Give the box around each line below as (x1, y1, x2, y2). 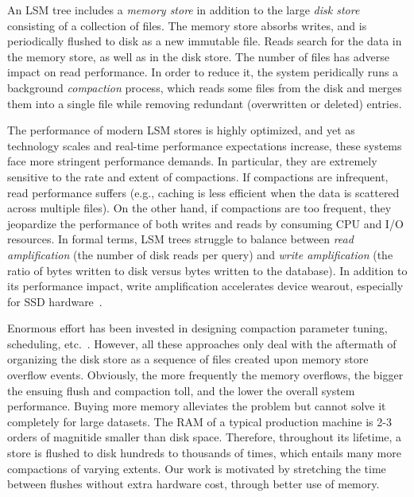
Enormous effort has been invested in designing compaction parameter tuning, (7, 320, 388, 336)
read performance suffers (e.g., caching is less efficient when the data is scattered (7, 184, 400, 200)
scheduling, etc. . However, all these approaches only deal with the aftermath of (7, 335, 397, 351)
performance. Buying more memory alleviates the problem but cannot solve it (7, 398, 386, 414)
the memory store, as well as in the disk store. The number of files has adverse (7, 48, 390, 64)
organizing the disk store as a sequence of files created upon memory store (7, 351, 369, 367)
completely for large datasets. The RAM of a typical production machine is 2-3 (7, 413, 392, 429)
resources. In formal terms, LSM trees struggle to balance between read (7, 231, 354, 247)
